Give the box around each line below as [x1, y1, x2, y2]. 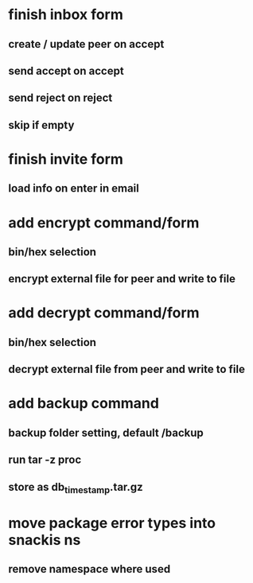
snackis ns [8, 531, 81, 549]
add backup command [8, 394, 159, 413]
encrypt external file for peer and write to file [8, 272, 236, 286]
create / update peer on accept [8, 37, 165, 51]
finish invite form [8, 150, 123, 168]
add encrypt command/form [8, 213, 200, 231]
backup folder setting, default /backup [8, 426, 204, 439]
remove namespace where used [8, 562, 171, 576]
